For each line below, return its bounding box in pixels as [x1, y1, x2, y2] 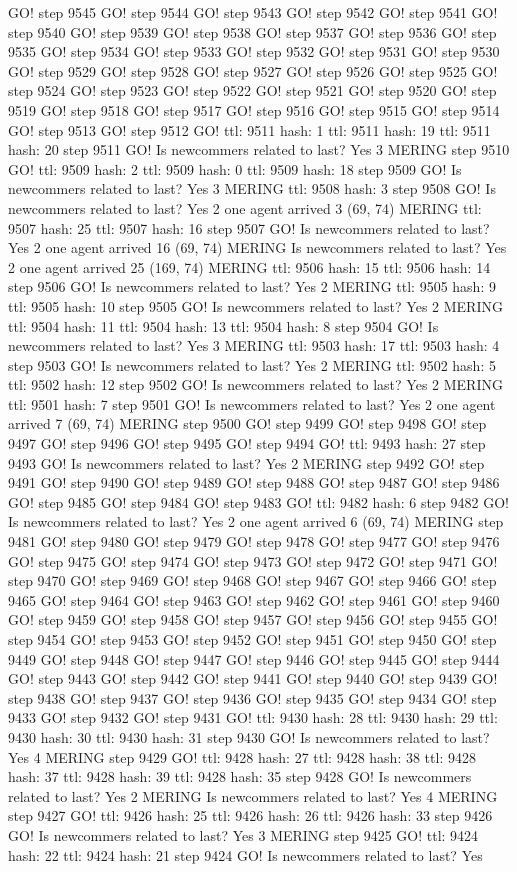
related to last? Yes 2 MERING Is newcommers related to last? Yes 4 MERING [8, 785, 498, 806]
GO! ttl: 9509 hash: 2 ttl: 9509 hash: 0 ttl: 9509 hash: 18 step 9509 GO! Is [8, 158, 462, 179]
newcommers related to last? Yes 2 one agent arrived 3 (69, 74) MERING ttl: [8, 197, 482, 218]
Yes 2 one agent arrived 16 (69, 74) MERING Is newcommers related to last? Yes [8, 237, 507, 258]
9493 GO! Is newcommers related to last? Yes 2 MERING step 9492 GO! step [8, 452, 485, 473]
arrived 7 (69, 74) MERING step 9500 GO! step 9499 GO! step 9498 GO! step [8, 413, 487, 434]
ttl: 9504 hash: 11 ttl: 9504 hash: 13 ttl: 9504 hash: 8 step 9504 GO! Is [8, 315, 439, 336]
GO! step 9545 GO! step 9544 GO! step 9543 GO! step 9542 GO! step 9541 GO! [8, 2, 498, 22]
